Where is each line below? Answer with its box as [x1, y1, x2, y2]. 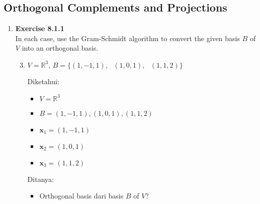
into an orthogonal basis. [22, 43, 99, 53]
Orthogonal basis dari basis [39, 190, 124, 201]
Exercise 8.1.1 [15, 23, 64, 34]
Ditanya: [27, 173, 54, 184]
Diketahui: [27, 76, 59, 86]
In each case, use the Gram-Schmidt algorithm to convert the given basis [15, 33, 240, 43]
